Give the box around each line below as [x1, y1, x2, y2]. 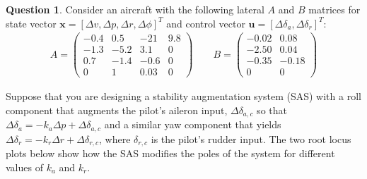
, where [99, 131, 131, 146]
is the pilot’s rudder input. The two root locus [151, 131, 351, 146]
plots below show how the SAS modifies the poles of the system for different [6, 146, 335, 161]
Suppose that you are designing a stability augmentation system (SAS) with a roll [6, 89, 361, 104]
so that [257, 103, 287, 117]
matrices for [308, 2, 361, 16]
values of [6, 159, 43, 174]
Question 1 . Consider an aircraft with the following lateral [6, 2, 264, 16]
